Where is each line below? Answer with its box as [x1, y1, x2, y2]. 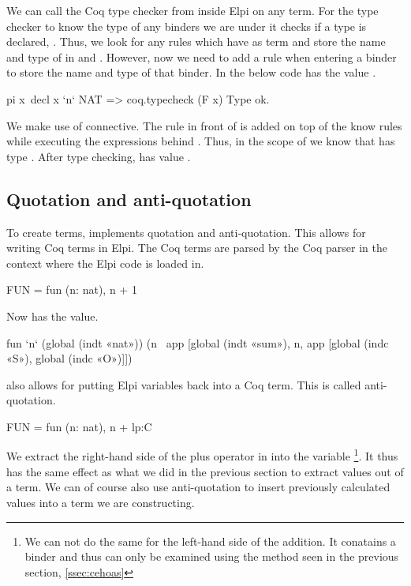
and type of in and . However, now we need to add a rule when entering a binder [6, 48, 397, 65]
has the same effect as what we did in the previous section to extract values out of [6, 463, 404, 479]
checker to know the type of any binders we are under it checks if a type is [6, 17, 367, 34]
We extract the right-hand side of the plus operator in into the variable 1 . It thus [6, 445, 398, 464]
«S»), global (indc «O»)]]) [6, 350, 133, 366]
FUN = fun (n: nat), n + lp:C [6, 418, 152, 434]
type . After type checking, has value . [6, 148, 191, 164]
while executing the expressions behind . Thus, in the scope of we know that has [6, 133, 395, 149]
